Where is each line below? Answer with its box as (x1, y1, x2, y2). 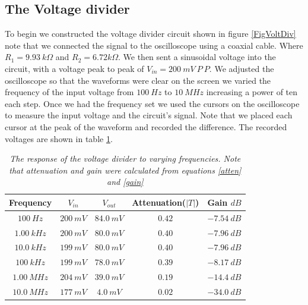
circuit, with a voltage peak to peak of (5, 62, 144, 74)
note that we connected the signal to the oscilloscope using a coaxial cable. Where (5, 39, 303, 51)
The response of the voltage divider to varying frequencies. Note (9, 152, 241, 165)
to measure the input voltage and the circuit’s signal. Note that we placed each (5, 109, 293, 121)
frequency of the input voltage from (5, 86, 134, 98)
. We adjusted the (209, 62, 274, 74)
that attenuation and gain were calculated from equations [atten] (9, 163, 242, 176)
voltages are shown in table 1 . (5, 132, 113, 144)
